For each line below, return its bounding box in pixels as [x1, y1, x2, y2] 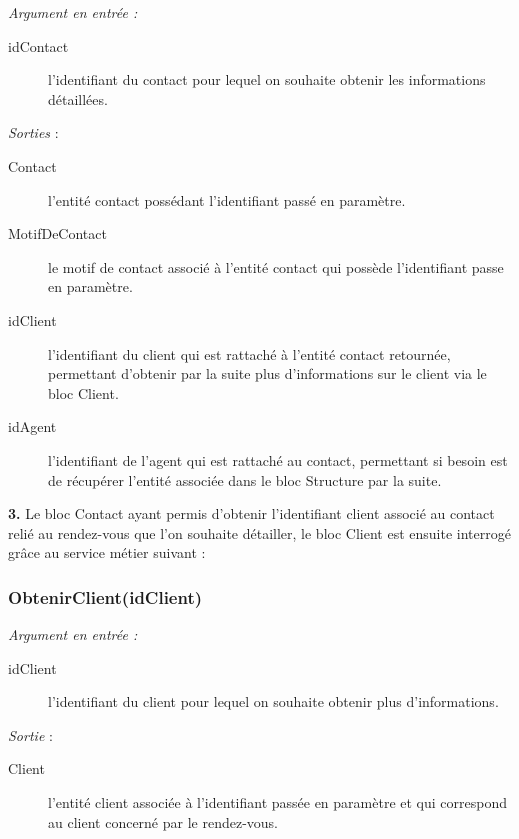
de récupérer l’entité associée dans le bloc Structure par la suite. [48, 469, 442, 490]
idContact [8, 35, 69, 56]
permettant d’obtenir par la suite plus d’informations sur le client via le [48, 363, 487, 384]
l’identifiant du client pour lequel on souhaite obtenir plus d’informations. [48, 691, 499, 712]
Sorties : [8, 122, 59, 143]
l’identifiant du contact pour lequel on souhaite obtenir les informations [48, 69, 486, 90]
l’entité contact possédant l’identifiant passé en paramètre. [48, 189, 406, 210]
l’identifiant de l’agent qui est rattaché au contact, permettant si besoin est [48, 449, 508, 470]
